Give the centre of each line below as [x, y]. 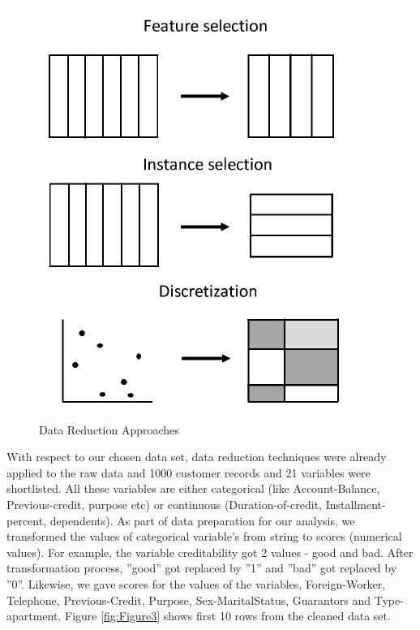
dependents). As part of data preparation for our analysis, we [202, 520]
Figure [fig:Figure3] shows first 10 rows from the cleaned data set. [227, 616]
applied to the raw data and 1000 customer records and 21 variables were [189, 472]
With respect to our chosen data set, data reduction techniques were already [197, 457]
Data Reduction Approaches [109, 429]
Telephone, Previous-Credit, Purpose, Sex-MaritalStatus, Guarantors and [189, 600]
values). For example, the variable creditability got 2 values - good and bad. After [210, 552]
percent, [27, 520]
